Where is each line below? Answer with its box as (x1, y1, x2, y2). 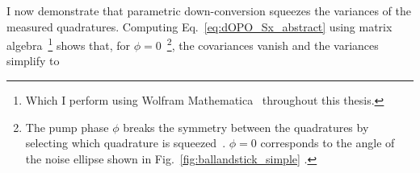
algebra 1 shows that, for (6, 35, 131, 53)
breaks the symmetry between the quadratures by (123, 118, 369, 135)
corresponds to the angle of (260, 134, 395, 151)
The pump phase (25, 118, 109, 135)
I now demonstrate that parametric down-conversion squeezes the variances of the (6, 2, 412, 19)
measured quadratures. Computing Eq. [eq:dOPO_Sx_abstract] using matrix (6, 18, 393, 35)
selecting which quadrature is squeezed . (25, 134, 226, 151)
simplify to (6, 52, 60, 69)
